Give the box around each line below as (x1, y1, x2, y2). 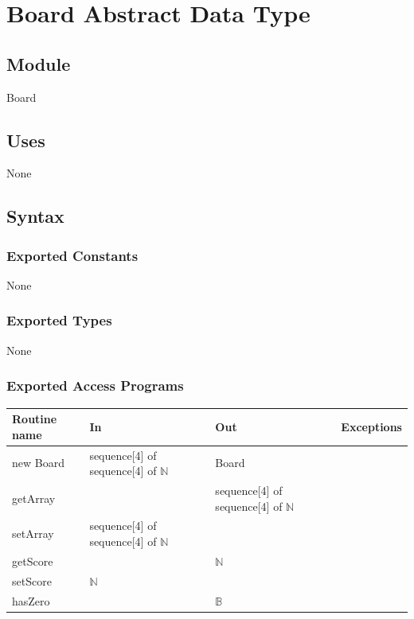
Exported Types (6, 310, 112, 330)
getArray (12, 489, 56, 506)
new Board (12, 454, 64, 471)
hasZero (12, 592, 50, 609)
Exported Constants (6, 245, 139, 265)
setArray (12, 525, 54, 542)
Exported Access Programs (6, 376, 184, 395)
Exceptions (341, 418, 402, 434)
